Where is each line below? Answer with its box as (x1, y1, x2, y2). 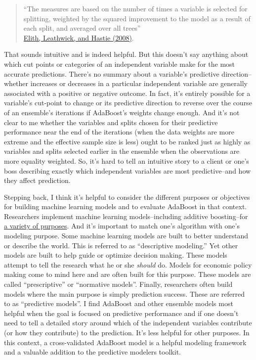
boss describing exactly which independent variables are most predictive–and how (4, 165, 251, 176)
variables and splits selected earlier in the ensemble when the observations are (4, 146, 240, 156)
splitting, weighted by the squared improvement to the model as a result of (23, 13, 251, 23)
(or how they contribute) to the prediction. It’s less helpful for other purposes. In (4, 327, 250, 337)
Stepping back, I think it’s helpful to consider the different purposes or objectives (4, 191, 250, 202)
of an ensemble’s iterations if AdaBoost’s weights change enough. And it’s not (4, 107, 240, 117)
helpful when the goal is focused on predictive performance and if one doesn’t (4, 308, 239, 318)
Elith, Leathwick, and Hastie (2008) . (23, 32, 134, 43)
